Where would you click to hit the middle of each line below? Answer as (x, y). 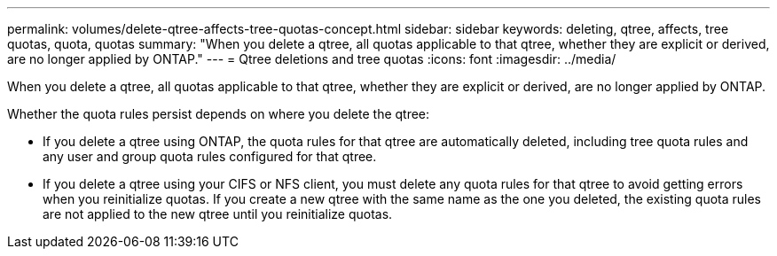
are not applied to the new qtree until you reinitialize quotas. (218, 214)
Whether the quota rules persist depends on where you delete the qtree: (219, 114)
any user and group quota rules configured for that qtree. (210, 156)
